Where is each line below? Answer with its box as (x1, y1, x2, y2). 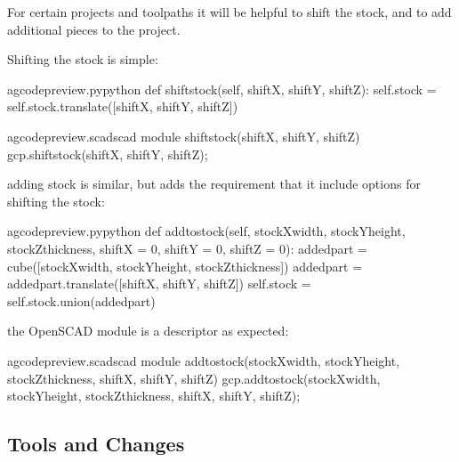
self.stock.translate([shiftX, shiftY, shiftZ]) (7, 97, 238, 116)
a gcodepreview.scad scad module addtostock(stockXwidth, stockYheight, (7, 351, 400, 369)
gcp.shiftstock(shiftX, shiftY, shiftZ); (7, 144, 208, 163)
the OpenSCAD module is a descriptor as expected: (7, 321, 289, 340)
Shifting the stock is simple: (7, 50, 158, 69)
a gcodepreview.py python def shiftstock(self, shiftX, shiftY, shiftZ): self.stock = (7, 79, 437, 98)
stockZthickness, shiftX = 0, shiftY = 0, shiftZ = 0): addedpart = (7, 239, 367, 257)
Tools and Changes (7, 430, 185, 458)
